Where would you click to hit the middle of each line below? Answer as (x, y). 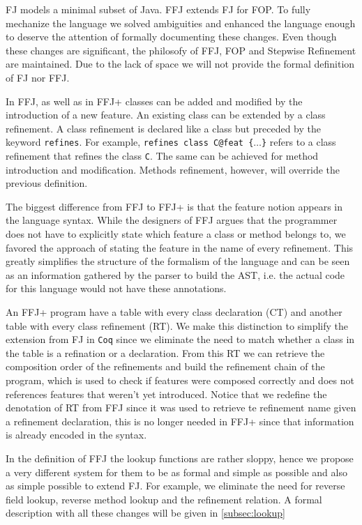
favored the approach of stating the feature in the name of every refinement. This (180, 247)
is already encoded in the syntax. (76, 435)
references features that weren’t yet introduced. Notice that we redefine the (166, 394)
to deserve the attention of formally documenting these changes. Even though (171, 37)
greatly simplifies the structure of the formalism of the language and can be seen (178, 261)
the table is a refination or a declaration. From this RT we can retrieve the (165, 352)
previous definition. (47, 183)
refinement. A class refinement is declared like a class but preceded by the (163, 128)
